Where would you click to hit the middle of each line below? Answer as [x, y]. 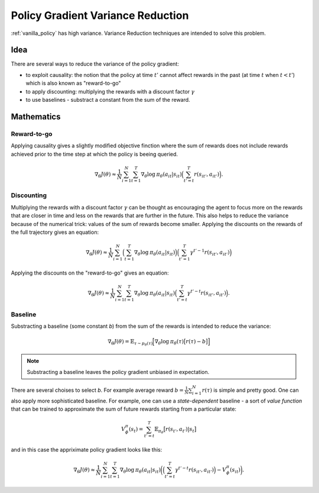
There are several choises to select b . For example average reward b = [97, 390]
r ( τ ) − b [196, 341]
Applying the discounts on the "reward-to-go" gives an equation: [90, 273]
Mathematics [36, 116]
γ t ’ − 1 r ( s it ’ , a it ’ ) [210, 252]
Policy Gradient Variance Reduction [100, 15]
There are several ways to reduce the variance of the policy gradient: [95, 64]
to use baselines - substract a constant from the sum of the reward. [108, 100]
